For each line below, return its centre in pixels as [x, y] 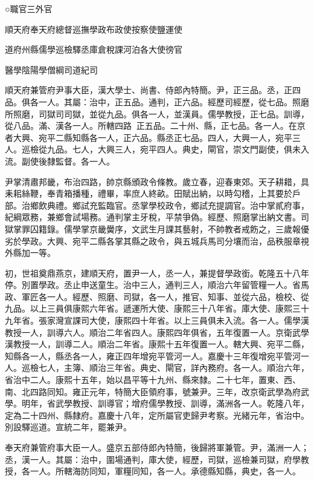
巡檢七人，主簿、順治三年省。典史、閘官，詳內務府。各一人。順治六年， [165, 368]
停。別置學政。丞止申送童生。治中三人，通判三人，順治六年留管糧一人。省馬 [157, 285]
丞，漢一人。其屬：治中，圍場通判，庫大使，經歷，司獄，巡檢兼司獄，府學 [153, 459]
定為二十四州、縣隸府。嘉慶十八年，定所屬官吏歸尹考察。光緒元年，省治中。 [157, 415]
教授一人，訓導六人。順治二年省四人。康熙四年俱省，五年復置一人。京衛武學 [157, 332]
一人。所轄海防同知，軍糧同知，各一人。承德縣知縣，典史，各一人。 [165, 471]
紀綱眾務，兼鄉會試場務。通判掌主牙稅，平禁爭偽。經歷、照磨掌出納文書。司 [157, 217]
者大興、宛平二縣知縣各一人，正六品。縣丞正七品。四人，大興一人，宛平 [149, 137]
